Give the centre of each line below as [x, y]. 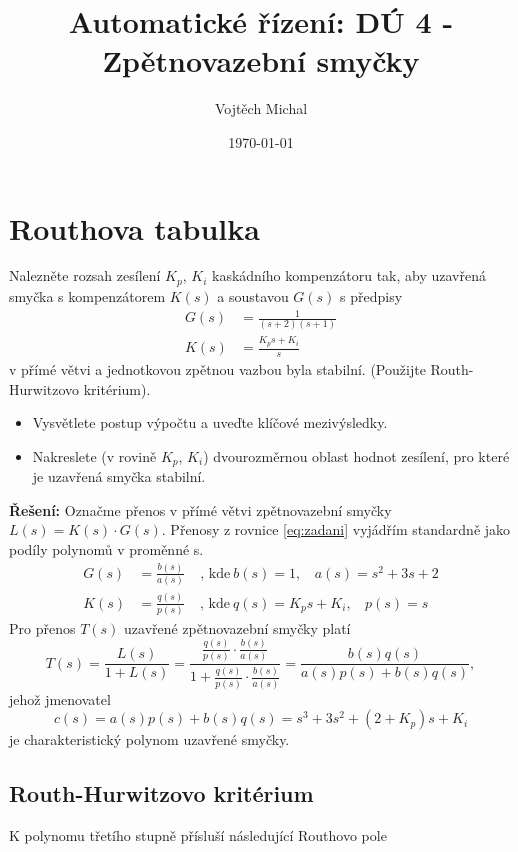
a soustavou [253, 295]
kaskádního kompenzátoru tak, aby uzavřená [349, 275]
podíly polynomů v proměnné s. [106, 548]
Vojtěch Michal [261, 108]
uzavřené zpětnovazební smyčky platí [237, 627]
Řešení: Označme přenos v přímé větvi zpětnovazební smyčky [200, 509]
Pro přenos [42, 627]
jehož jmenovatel [60, 698]
